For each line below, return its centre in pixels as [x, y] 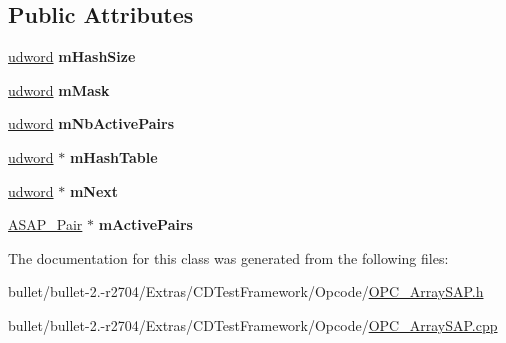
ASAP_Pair [45, 224]
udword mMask [59, 89]
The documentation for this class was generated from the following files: [228, 257]
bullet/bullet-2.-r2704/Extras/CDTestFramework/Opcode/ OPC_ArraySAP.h [246, 291]
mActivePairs [145, 224]
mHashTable [113, 156]
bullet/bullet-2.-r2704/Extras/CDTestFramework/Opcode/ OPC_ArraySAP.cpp [253, 324]
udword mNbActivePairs [91, 123]
